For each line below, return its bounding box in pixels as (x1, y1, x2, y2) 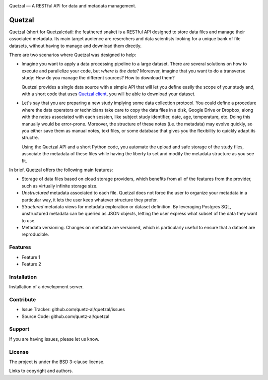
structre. (21, 134, 39, 141)
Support (9, 325, 30, 332)
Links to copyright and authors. (9, 368, 73, 374)
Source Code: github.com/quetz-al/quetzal (21, 313, 110, 319)
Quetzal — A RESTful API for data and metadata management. (9, 3, 136, 8)
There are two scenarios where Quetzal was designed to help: (9, 52, 136, 58)
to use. (21, 217, 36, 223)
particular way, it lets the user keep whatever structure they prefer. (21, 196, 158, 203)
